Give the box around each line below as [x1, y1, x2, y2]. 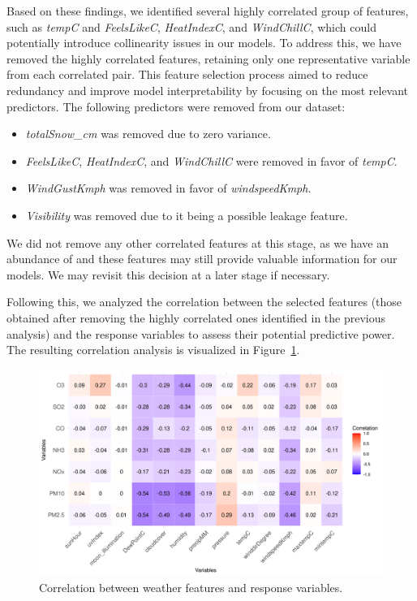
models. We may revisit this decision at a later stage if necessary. [6, 266, 330, 283]
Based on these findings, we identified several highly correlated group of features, [6, 2, 409, 19]
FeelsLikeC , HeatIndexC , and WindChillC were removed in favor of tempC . [25, 152, 398, 169]
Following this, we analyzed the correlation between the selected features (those [6, 293, 402, 310]
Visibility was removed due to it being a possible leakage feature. [25, 206, 348, 223]
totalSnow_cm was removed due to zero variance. [25, 125, 271, 142]
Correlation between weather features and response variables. [39, 578, 343, 595]
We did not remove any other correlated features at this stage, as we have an [6, 234, 389, 251]
